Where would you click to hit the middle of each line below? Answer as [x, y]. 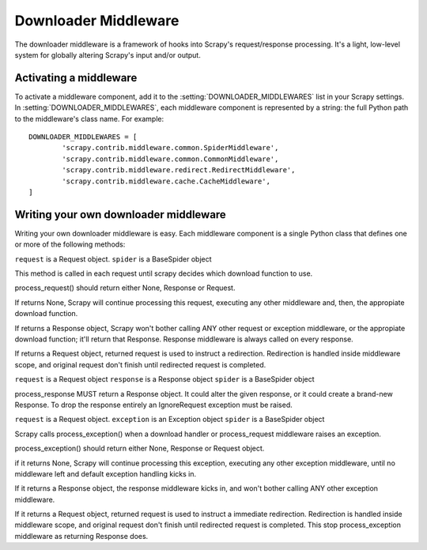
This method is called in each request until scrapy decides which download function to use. [164, 273]
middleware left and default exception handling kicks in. [106, 473]
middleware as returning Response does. [81, 536]
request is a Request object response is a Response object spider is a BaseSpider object [165, 379]
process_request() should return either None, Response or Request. [125, 288]
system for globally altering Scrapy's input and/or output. [108, 55]
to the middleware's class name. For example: [89, 119]
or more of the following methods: [70, 244]
